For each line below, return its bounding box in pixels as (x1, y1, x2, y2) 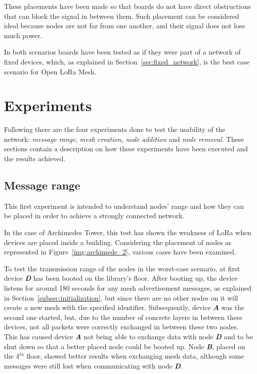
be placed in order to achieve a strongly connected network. (4, 210, 184, 221)
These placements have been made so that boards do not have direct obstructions (4, 1, 251, 11)
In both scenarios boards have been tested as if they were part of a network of (4, 47, 241, 57)
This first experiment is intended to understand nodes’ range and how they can (4, 200, 244, 211)
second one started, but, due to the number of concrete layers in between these (4, 312, 243, 322)
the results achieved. (4, 153, 66, 164)
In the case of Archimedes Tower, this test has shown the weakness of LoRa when (4, 227, 251, 238)
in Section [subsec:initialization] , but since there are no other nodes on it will (4, 292, 238, 303)
